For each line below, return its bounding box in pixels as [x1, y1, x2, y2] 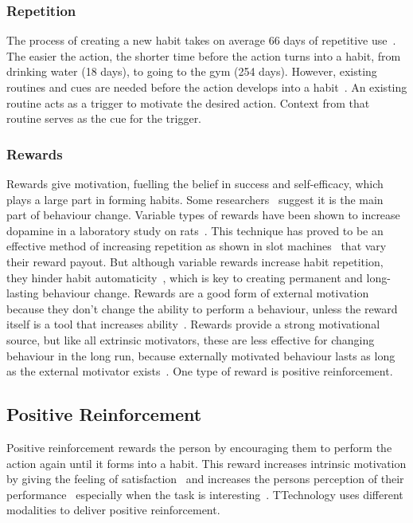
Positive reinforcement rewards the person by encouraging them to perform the [6, 438, 392, 455]
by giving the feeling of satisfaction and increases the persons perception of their [6, 470, 404, 487]
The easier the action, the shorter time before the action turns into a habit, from [6, 47, 401, 64]
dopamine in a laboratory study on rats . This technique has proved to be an [6, 222, 384, 238]
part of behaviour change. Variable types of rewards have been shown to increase [6, 206, 400, 223]
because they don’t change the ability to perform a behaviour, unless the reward [6, 300, 398, 317]
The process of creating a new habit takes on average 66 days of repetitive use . [6, 32, 396, 49]
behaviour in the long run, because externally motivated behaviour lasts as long [6, 347, 395, 364]
